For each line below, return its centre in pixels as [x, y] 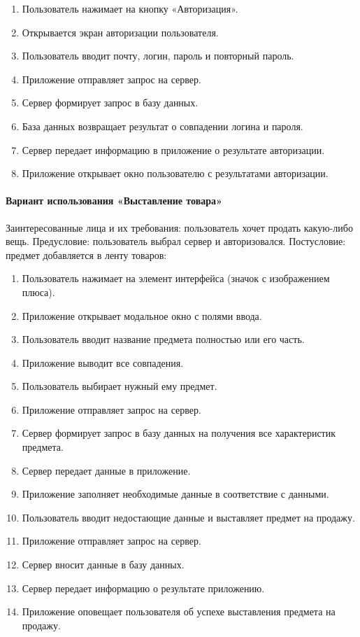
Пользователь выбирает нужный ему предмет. [120, 386]
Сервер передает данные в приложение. [106, 470]
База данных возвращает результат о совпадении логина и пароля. [163, 126]
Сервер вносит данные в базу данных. [103, 565]
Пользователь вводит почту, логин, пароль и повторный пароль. [158, 56]
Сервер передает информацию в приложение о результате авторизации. [173, 149]
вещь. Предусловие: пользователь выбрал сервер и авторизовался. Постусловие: [176, 241]
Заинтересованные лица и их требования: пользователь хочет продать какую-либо [179, 227]
